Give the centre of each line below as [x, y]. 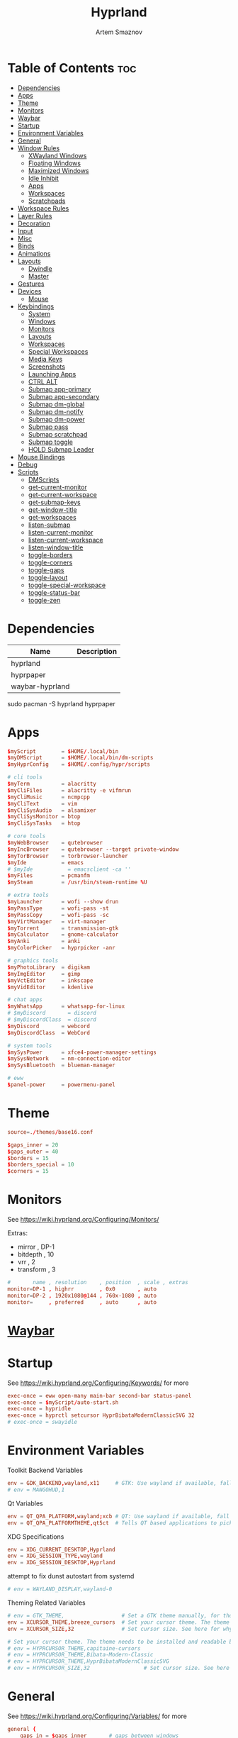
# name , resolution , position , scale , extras [98, 1283]
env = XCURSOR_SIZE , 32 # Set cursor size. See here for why [120, 1629]
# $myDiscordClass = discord [52, 1020]
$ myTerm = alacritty [52, 784]
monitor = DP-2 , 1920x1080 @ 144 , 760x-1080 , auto [82, 1296]
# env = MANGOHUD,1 [36, 1490]
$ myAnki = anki [44, 941]
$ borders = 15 [28, 1158]
